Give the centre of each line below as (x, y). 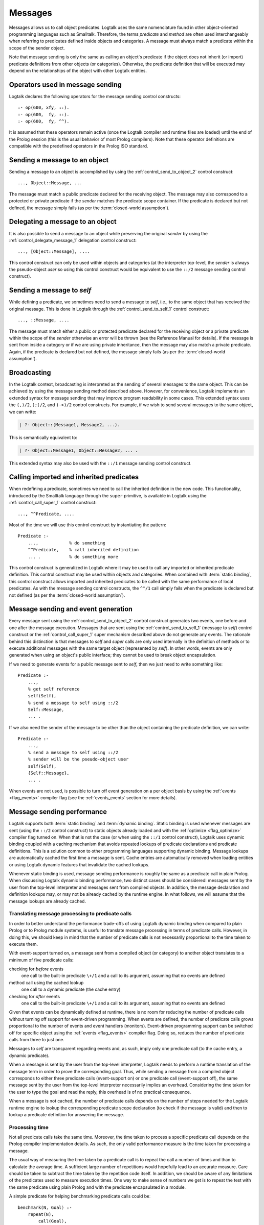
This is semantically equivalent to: (43, 437)
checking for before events (36, 969)
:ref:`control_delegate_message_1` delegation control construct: (73, 240)
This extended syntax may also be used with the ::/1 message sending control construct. (100, 463)
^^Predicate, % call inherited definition (83, 550)
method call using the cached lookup (46, 982)
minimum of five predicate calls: (41, 960)
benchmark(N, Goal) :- (45, 1207)
